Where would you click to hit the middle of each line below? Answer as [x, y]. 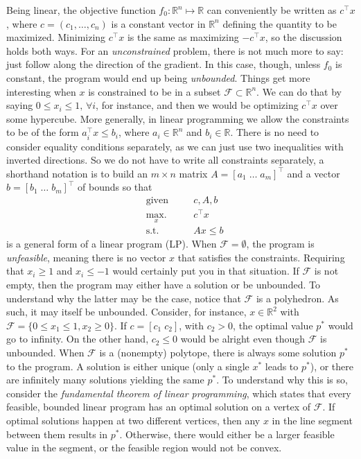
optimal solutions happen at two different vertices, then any [133, 420]
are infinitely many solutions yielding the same [105, 380]
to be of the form [43, 132]
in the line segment [312, 420]
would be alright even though [243, 339]
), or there [332, 366]
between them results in [57, 434]
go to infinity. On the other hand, [78, 339]
